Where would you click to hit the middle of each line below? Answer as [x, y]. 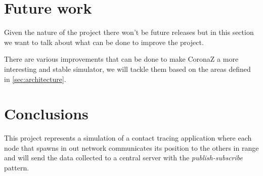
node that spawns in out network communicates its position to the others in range [131, 147]
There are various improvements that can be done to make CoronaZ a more [121, 59]
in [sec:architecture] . [35, 79]
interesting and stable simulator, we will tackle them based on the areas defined [127, 69]
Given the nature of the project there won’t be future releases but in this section [129, 32]
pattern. [17, 167]
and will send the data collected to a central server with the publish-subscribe [123, 158]
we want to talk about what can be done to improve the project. [104, 42]
